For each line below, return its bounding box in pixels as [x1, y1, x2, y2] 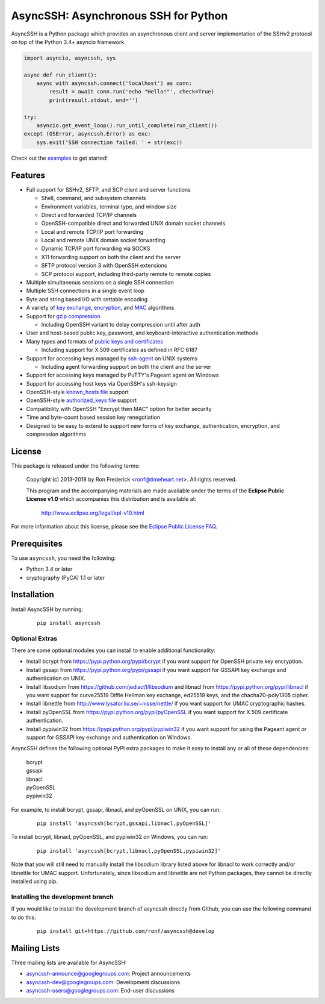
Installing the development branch [11, 893, 114, 901]
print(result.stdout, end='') [49, 96, 138, 104]
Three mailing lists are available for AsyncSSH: [11, 959, 127, 966]
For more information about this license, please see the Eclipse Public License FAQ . [11, 522, 218, 530]
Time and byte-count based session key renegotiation [26, 413, 161, 421]
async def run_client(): [23, 71, 97, 78]
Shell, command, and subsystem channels [41, 195, 146, 202]
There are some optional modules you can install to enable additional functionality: [11, 647, 216, 654]
